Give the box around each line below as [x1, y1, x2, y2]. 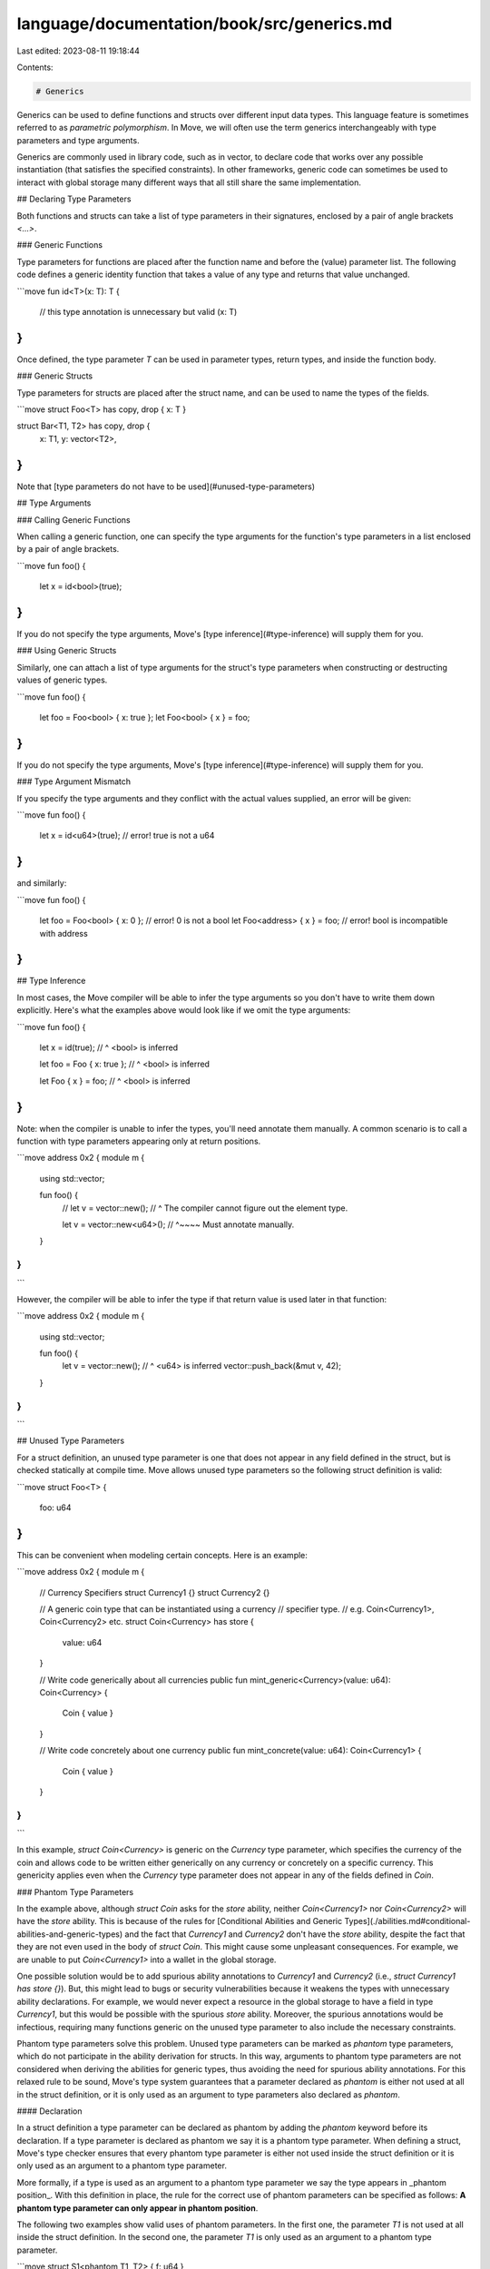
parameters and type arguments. [16, 134, 140, 145]
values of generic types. [16, 674, 108, 685]
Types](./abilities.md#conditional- [344, 1916, 471, 1927]
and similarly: [16, 878, 67, 889]
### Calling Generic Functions [16, 514, 131, 526]
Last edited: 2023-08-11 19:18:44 [16, 45, 141, 56]
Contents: [16, 62, 54, 73]
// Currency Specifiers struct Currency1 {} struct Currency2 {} [39, 1586, 270, 1597]
